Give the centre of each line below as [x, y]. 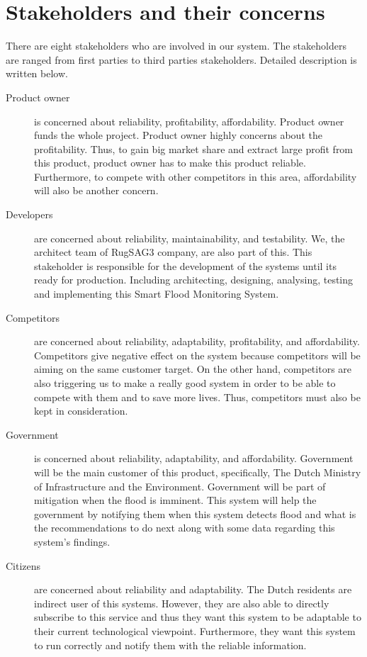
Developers [29, 214]
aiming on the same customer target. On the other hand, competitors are [193, 369]
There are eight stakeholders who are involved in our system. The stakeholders [176, 46]
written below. [37, 73]
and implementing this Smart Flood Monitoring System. [157, 294]
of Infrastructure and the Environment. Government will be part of [180, 486]
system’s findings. [72, 541]
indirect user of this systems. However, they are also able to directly [182, 603]
